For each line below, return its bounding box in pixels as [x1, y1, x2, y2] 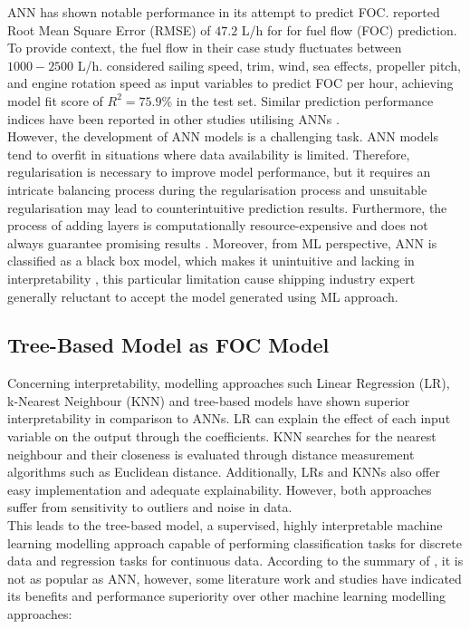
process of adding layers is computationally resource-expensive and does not [7, 216, 428, 235]
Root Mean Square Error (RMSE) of [7, 20, 211, 39]
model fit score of [7, 91, 103, 110]
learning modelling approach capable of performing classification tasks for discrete [7, 533, 462, 552]
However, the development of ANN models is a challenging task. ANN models [7, 127, 438, 146]
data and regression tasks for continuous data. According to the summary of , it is [7, 551, 464, 570]
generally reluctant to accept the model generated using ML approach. [7, 286, 398, 305]
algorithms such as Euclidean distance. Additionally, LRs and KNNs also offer [7, 462, 440, 481]
